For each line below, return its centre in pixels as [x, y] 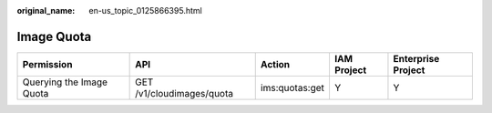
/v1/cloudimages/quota [184, 93]
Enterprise [416, 58]
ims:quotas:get [292, 87]
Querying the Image [65, 82]
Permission [47, 64]
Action [275, 64]
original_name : [46, 10]
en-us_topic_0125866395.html [145, 10]
